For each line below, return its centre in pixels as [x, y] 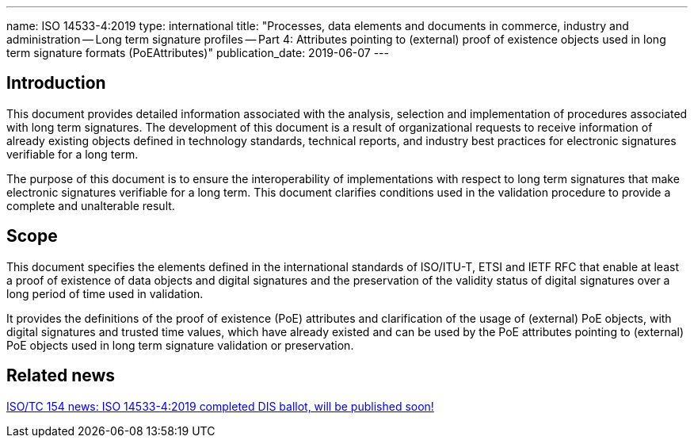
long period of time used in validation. [105, 293]
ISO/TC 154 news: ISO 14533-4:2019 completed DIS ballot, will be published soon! [220, 406]
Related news [61, 376]
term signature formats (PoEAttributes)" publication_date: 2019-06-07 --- [198, 53]
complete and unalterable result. [91, 205]
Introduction [56, 83]
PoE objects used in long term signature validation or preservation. [180, 345]
